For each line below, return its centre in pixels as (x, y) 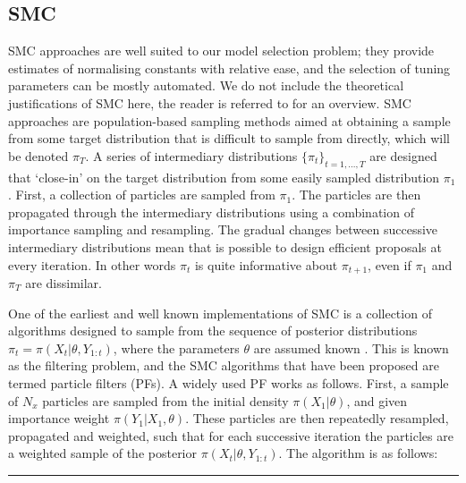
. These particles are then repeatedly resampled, (317, 418)
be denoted (38, 155)
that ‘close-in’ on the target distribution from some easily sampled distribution (224, 177)
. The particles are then (356, 195)
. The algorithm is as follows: (358, 453)
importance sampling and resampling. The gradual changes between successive (223, 229)
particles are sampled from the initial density (165, 400)
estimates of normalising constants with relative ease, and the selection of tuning (229, 68)
